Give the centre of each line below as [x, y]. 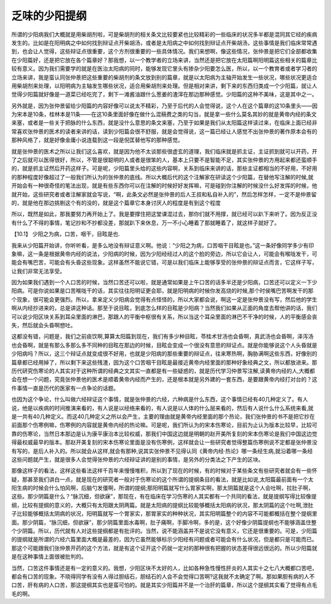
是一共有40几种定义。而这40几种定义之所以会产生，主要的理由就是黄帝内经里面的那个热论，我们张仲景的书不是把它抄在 [163, 416]
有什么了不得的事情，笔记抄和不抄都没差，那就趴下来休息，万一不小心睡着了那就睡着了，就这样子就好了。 [146, 223]
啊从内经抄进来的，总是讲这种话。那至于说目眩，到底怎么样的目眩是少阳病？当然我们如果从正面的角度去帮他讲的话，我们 [164, 308]
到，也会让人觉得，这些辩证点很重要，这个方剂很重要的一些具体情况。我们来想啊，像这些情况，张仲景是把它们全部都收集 [164, 52]
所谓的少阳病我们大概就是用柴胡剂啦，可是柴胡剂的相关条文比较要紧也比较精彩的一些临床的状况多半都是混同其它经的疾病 [164, 34]
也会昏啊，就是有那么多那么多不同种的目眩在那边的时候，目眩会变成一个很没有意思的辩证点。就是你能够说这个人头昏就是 [164, 345]
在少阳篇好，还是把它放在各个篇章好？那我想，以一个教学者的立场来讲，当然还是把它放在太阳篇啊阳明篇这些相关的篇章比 [164, 60]
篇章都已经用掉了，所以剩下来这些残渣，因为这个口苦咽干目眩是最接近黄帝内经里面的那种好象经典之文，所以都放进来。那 [164, 362]
